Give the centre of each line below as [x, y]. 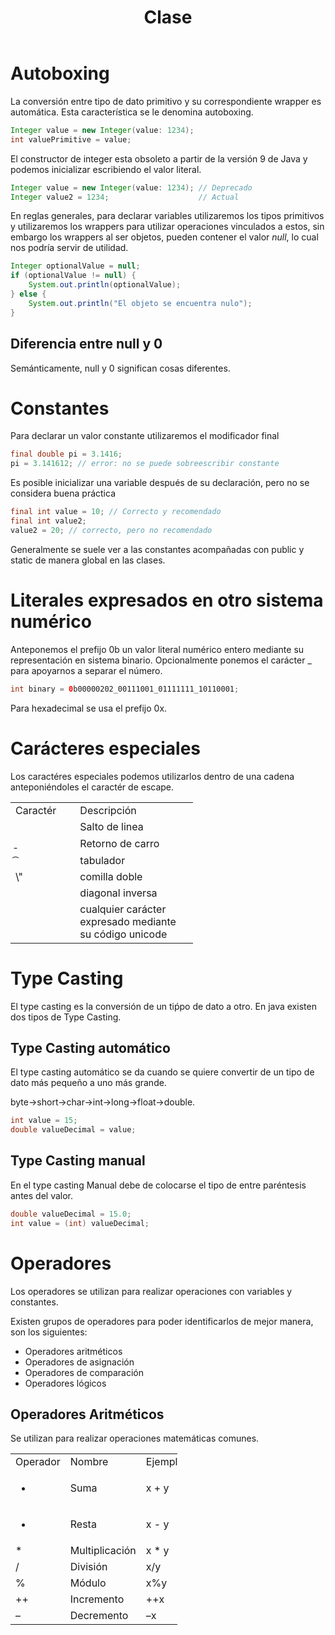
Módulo [88, 1583]
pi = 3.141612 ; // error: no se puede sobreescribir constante [145, 464]
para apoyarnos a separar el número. [86, 670]
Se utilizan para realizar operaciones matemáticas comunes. [135, 1438]
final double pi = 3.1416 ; [66, 454]
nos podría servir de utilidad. [69, 248]
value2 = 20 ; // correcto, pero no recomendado [111, 530]
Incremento [97, 1599]
